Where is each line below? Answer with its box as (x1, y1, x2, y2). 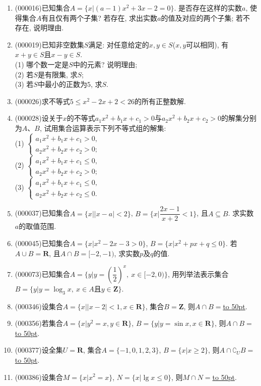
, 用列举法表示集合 (167, 268, 229, 279)
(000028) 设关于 (15, 113, 63, 123)
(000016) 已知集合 (15, 3, 70, 13)
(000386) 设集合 (15, 371, 63, 382)
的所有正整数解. (134, 95, 186, 106)
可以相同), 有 (186, 39, 229, 50)
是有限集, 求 (37, 69, 78, 79)
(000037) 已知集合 (15, 208, 70, 218)
